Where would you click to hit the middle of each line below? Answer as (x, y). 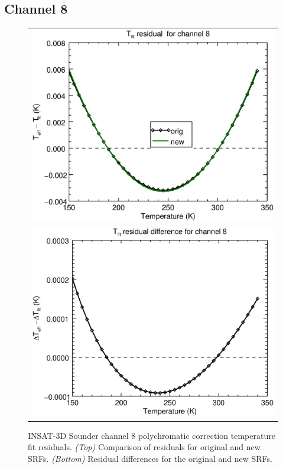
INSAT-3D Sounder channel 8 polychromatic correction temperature (152, 435)
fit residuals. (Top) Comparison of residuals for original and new (144, 447)
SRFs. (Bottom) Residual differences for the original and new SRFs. (150, 458)
